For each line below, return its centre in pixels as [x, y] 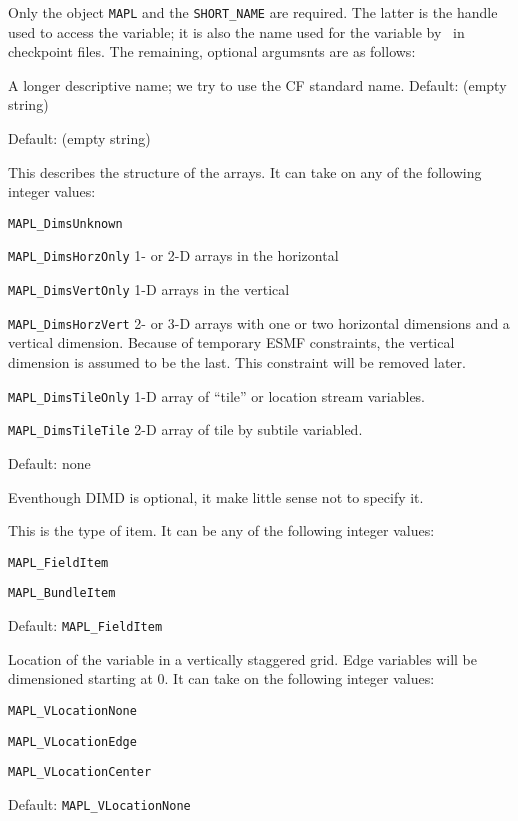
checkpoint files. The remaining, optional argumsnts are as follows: [212, 51]
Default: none [49, 462]
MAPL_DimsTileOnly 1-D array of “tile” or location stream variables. [217, 395]
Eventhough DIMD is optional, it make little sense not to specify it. [216, 496]
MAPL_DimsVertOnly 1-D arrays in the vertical [149, 289]
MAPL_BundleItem [62, 593]
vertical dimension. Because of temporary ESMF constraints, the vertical [231, 342]
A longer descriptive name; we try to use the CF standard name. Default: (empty [257, 84]
